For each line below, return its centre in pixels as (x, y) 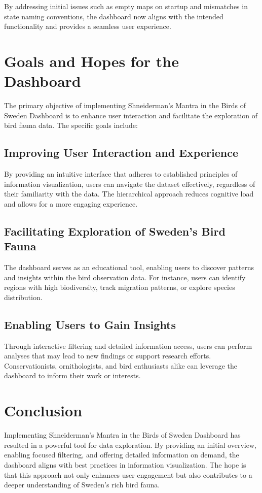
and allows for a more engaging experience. (71, 203)
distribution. (23, 297)
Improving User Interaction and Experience (121, 153)
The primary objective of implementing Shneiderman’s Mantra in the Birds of (125, 105)
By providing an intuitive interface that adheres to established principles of (121, 174)
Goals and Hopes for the (91, 61)
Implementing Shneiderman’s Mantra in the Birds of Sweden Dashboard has (122, 435)
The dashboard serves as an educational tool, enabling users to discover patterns (129, 267)
